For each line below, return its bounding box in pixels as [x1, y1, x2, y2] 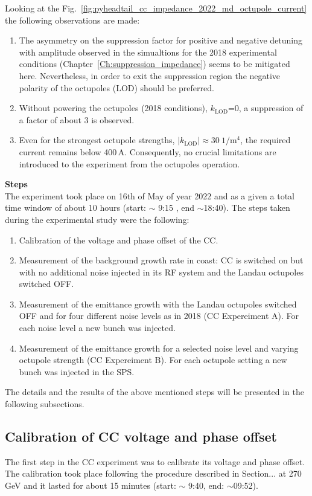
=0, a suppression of [228, 101, 304, 114]
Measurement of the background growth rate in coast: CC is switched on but [19, 254, 304, 266]
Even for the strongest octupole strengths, [19, 134, 175, 146]
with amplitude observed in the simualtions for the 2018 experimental [19, 45, 277, 58]
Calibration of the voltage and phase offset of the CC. [19, 233, 218, 246]
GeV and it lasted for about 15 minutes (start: [5, 479, 176, 492]
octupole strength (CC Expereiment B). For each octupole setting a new [19, 353, 287, 366]
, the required [240, 134, 291, 146]
